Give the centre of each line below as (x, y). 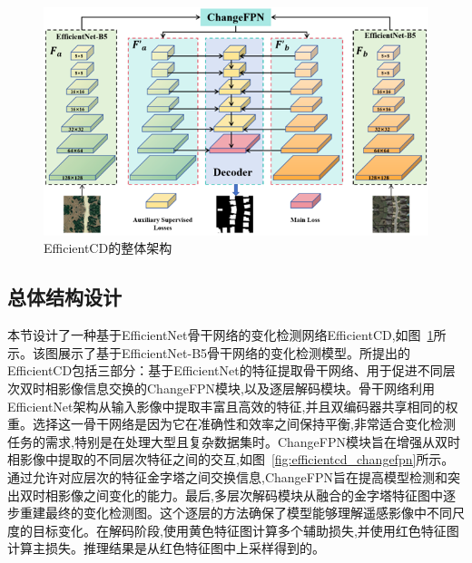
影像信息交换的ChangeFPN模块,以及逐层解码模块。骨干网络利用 (246, 388)
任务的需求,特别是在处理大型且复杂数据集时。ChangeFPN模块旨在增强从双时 (234, 441)
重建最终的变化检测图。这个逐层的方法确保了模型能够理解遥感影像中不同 (236, 513)
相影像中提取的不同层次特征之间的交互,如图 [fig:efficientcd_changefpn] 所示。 (231, 459)
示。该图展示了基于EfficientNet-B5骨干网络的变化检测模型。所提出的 (209, 352)
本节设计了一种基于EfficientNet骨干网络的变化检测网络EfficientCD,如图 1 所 (227, 335)
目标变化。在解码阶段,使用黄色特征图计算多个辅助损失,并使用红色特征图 (246, 530)
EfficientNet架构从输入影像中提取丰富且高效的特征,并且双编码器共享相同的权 (233, 406)
